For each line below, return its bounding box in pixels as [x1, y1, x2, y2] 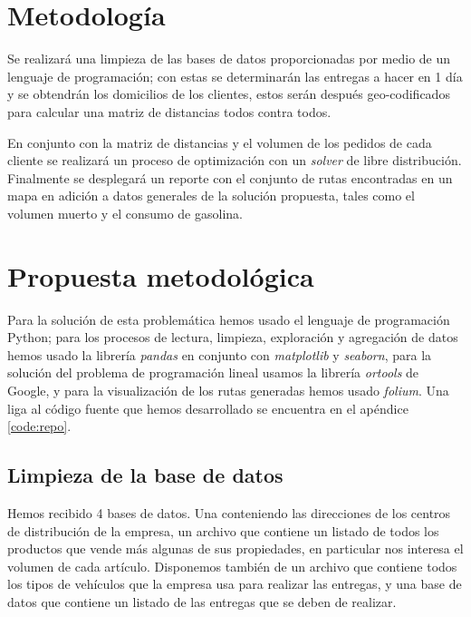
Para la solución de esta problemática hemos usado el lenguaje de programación [7, 309, 450, 328]
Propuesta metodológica [7, 257, 314, 294]
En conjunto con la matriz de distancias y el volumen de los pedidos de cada [7, 132, 432, 152]
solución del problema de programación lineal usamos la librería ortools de [7, 363, 419, 382]
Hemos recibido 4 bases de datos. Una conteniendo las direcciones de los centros [7, 503, 451, 522]
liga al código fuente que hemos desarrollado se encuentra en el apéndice [7, 398, 409, 417]
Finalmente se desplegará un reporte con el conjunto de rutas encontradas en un [7, 168, 453, 187]
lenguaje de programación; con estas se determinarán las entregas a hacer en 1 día [7, 66, 463, 85]
